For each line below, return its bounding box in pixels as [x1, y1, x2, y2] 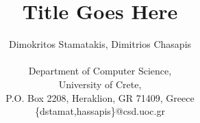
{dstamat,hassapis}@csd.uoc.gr [35, 104, 165, 118]
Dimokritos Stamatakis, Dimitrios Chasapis [8, 37, 192, 51]
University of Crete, [58, 77, 142, 91]
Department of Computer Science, [28, 64, 172, 78]
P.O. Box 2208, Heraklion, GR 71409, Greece [5, 90, 195, 105]
